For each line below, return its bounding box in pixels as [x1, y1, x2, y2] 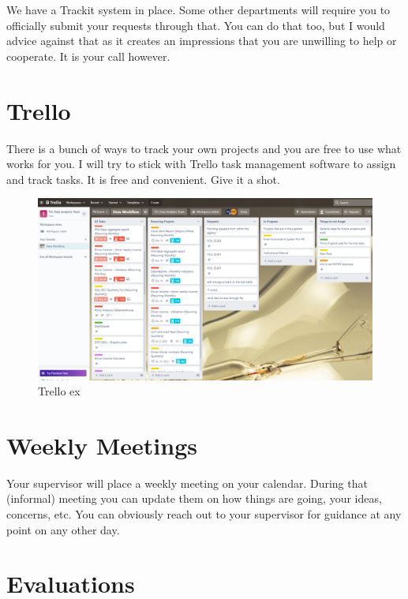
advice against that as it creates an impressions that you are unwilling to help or [6, 32, 397, 49]
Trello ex [38, 383, 80, 399]
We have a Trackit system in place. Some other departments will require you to [6, 2, 391, 17]
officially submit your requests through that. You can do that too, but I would [6, 17, 385, 33]
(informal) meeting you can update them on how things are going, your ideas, [6, 490, 382, 507]
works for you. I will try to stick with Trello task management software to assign [6, 155, 396, 172]
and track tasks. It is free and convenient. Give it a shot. [6, 170, 280, 187]
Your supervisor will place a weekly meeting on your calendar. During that [6, 474, 368, 491]
